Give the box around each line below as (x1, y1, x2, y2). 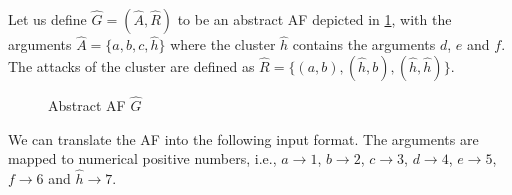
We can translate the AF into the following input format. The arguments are (8, 128, 479, 149)
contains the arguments (292, 34, 436, 55)
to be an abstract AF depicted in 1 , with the (177, 9, 452, 29)
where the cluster (170, 34, 276, 55)
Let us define (8, 9, 87, 29)
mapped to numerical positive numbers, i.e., (8, 148, 277, 169)
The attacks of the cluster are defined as (8, 55, 255, 76)
